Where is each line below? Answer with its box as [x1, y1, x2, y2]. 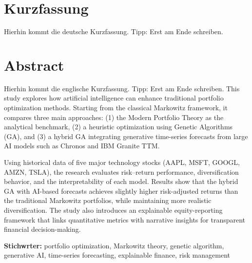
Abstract [4, 55, 64, 75]
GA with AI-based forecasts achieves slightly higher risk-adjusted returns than [4, 185, 238, 196]
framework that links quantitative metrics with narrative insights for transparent [4, 214, 246, 224]
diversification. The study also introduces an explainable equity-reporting [4, 204, 223, 215]
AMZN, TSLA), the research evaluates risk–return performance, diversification [4, 166, 239, 177]
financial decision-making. [4, 224, 81, 234]
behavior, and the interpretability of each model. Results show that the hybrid [4, 176, 238, 186]
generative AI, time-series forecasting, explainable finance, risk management [4, 250, 230, 260]
